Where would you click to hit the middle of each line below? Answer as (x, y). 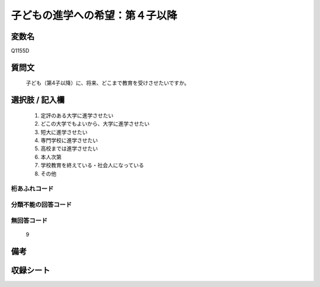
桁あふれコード (32, 189)
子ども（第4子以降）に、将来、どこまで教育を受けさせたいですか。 (108, 83)
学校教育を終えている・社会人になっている (92, 165)
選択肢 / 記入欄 (38, 100)
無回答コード (29, 221)
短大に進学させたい (64, 132)
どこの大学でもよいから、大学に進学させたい (95, 124)
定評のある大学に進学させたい (77, 115)
